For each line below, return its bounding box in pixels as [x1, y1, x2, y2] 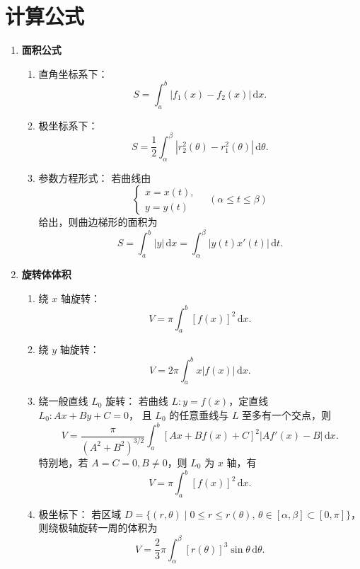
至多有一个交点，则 [242, 407, 332, 422]
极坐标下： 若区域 [38, 506, 122, 521]
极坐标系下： [38, 117, 98, 132]
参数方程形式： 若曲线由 [38, 170, 151, 185]
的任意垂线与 [169, 407, 229, 422]
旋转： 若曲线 [105, 393, 168, 408]
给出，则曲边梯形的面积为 [38, 214, 158, 229]
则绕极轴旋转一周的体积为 [38, 520, 158, 535]
